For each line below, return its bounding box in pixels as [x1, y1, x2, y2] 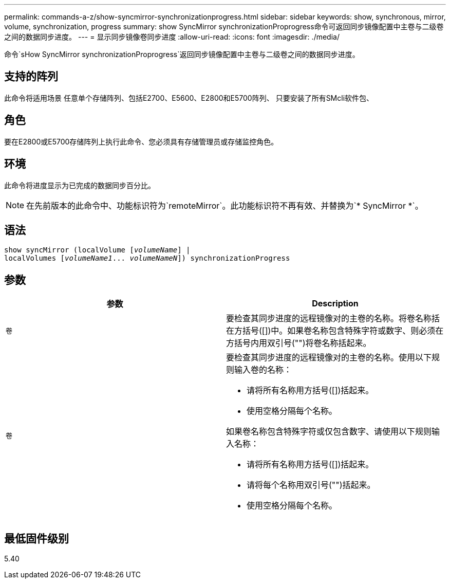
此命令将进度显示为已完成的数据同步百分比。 [4, 180, 155, 190]
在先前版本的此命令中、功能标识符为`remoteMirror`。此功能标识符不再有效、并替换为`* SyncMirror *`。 [26, 200, 423, 211]
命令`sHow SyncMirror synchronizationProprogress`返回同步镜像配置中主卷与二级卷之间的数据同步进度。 [4, 50, 360, 59]
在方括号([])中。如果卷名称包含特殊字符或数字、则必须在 [226, 325, 444, 336]
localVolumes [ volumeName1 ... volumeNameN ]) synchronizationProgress [4, 254, 290, 263]
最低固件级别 [4, 532, 69, 545]
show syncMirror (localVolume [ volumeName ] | [4, 246, 191, 254]
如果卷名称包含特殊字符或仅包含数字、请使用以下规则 [226, 426, 432, 437]
